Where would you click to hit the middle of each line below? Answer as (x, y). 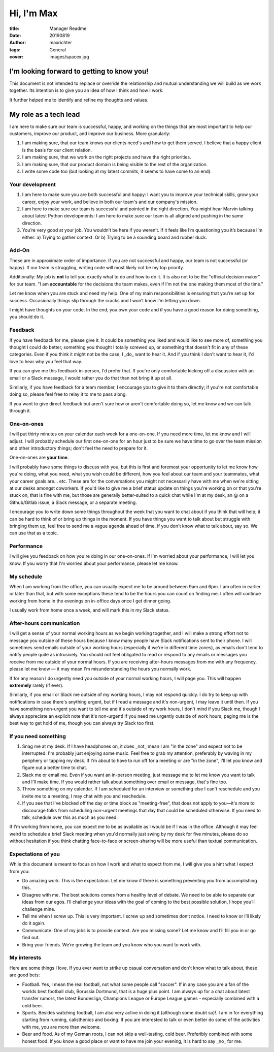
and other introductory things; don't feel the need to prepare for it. (79, 448)
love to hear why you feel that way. (46, 361)
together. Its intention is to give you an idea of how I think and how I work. (87, 90)
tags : (15, 50)
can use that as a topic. (34, 533)
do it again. (34, 923)
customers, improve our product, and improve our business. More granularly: (90, 134)
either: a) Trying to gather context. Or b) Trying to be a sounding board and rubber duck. (115, 237)
